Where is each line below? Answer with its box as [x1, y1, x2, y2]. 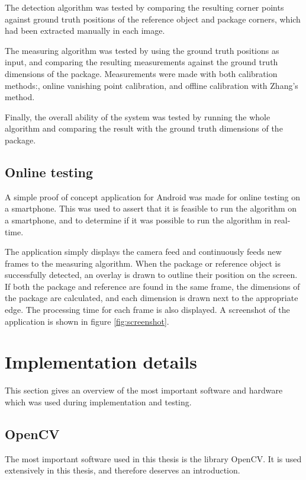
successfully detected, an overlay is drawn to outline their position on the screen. [5, 268, 298, 281]
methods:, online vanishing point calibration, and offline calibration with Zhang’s [5, 79, 298, 91]
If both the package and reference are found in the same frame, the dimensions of [5, 280, 300, 292]
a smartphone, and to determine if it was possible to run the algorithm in [5, 213, 272, 226]
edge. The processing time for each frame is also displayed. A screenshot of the [5, 303, 290, 316]
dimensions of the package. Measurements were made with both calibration [5, 67, 278, 79]
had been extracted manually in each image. [5, 24, 165, 37]
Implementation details [5, 350, 197, 374]
